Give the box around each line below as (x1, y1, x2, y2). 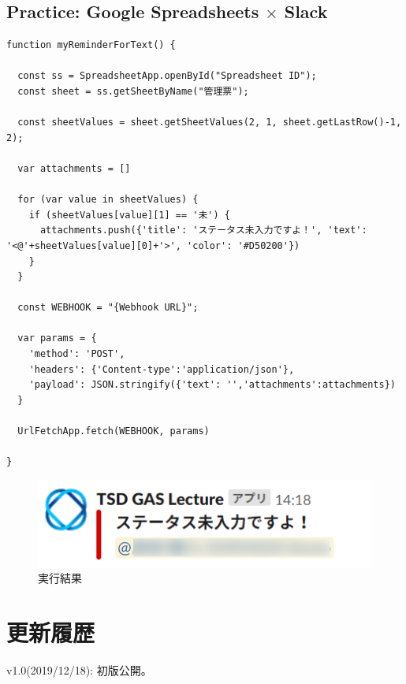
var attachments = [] (17, 162, 131, 174)
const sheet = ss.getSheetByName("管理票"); (17, 85, 249, 97)
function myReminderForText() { (6, 39, 176, 51)
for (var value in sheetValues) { (17, 194, 199, 206)
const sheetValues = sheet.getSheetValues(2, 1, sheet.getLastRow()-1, (17, 117, 402, 128)
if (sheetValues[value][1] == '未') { (28, 209, 230, 221)
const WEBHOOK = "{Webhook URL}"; (17, 302, 199, 314)
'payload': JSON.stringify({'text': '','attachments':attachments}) (28, 379, 396, 391)
